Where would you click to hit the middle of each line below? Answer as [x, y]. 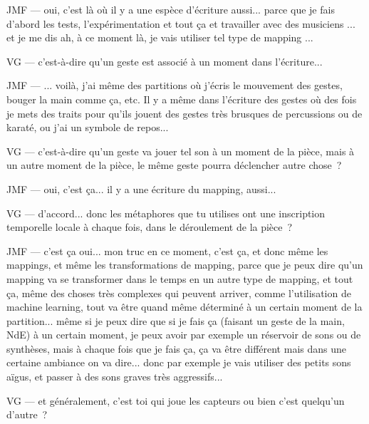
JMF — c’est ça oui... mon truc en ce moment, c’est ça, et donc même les [167, 250]
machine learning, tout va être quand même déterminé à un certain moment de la [184, 307]
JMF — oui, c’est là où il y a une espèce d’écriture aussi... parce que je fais [171, 9]
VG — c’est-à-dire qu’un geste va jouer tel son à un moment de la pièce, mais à [181, 151]
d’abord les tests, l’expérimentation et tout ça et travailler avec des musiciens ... [181, 23]
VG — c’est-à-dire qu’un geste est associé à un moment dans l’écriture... [165, 61]
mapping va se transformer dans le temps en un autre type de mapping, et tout [180, 278]
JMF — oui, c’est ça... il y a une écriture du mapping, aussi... [141, 188]
